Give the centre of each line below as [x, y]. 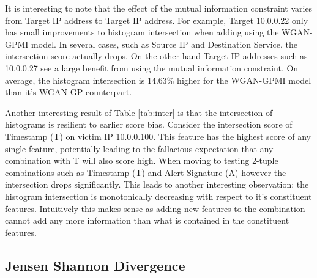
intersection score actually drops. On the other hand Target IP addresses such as [156, 56]
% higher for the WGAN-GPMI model [239, 80]
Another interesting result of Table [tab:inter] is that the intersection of [139, 112]
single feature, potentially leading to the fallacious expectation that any [139, 148]
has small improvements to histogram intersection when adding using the [142, 32]
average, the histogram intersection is [75, 80]
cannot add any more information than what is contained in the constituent [147, 220]
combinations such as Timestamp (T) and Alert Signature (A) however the [146, 172]
